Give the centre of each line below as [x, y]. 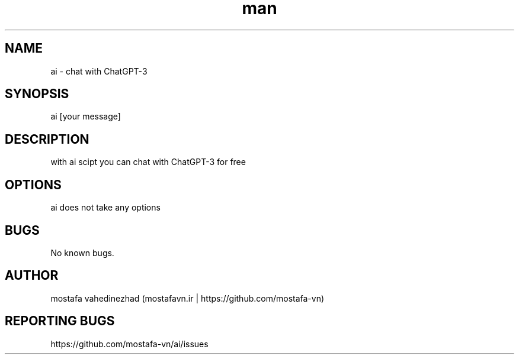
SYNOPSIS [37, 94]
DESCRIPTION [47, 139]
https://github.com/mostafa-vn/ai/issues [129, 344]
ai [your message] [86, 117]
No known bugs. [82, 253]
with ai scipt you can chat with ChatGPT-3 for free [148, 162]
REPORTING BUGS [60, 321]
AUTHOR [32, 276]
